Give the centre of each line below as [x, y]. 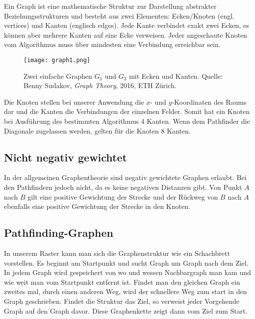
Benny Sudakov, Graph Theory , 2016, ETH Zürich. [100, 85]
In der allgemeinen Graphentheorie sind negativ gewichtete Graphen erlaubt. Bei [125, 177]
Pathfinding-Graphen [59, 233]
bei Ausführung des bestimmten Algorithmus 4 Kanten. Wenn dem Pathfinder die [127, 121]
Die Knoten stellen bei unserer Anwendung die [74, 102]
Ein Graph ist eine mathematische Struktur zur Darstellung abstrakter [110, 6]
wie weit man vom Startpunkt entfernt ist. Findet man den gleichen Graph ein [122, 282]
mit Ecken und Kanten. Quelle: [176, 76]
